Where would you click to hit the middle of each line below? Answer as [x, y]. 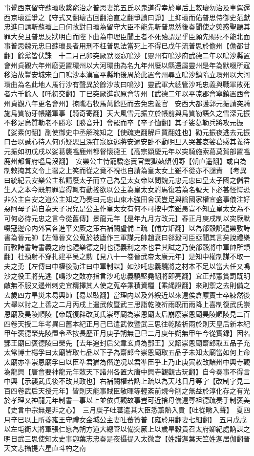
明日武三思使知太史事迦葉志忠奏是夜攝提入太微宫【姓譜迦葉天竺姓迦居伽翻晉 [127, 438]
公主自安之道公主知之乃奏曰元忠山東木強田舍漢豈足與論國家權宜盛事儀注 [127, 199]
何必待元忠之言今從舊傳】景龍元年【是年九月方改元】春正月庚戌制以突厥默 [130, 218]
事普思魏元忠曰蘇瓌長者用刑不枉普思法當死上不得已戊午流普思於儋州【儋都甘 [127, 46]
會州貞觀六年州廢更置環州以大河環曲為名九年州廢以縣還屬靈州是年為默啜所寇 [127, 65]
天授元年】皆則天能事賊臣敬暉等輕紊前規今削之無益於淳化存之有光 [144, 390]
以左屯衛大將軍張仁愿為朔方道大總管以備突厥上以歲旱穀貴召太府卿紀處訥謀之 [127, 429]
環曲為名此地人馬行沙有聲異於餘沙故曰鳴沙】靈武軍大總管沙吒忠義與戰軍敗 [124, 84]
